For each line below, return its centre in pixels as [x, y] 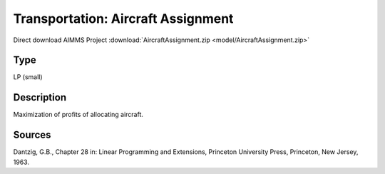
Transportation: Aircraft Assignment [123, 19]
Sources [32, 135]
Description [40, 97]
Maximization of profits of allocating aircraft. [78, 115]
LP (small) [28, 77]
